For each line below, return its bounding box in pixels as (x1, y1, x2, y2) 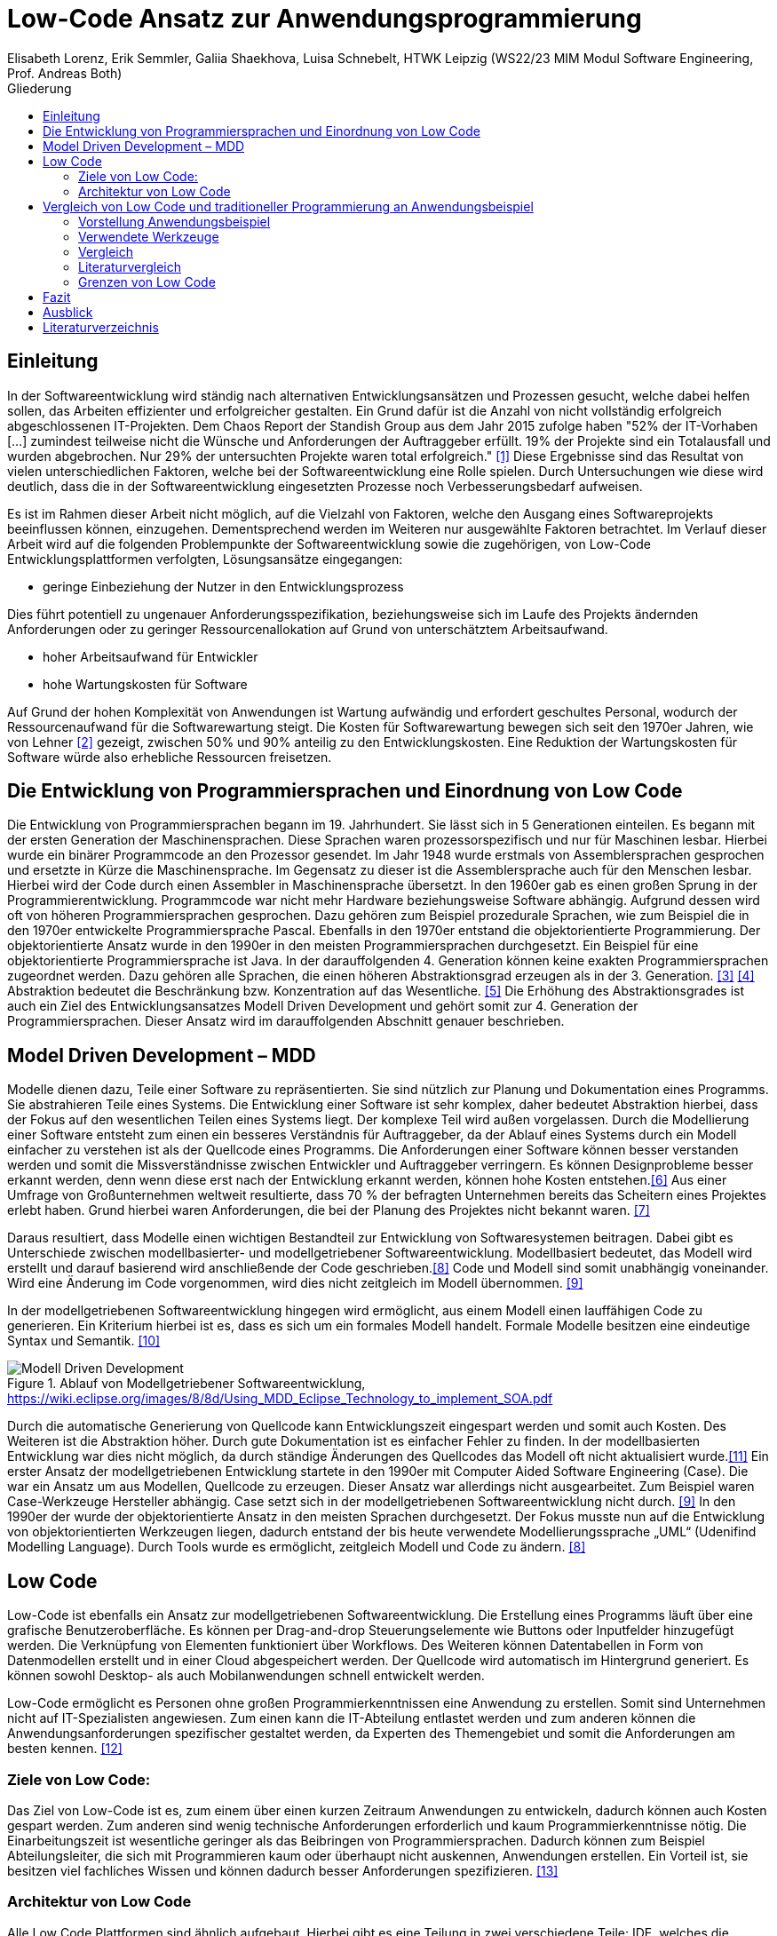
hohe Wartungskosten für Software (43, 676, 248, 692)
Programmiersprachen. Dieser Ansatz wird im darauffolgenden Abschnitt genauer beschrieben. (7, 1013, 565, 1029)
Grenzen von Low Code (78, 274, 216, 290)
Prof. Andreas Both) (7, 65, 123, 81)
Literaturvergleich (78, 258, 181, 274)
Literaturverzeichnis (43, 319, 159, 335)
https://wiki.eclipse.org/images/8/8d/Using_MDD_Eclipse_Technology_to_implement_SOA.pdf (7, 1391, 553, 1407)
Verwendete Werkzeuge (78, 228, 219, 244)
